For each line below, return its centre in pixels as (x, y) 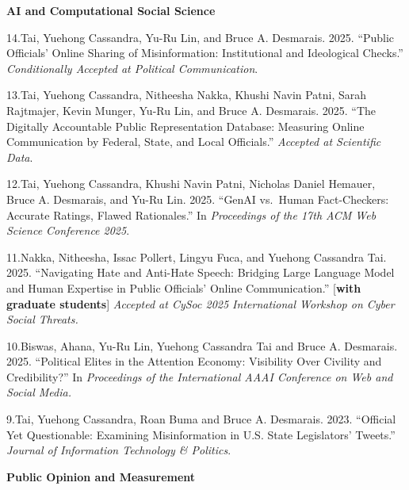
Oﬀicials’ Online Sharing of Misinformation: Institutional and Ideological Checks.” (205, 53)
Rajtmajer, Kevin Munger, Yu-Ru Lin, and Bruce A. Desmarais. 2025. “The (191, 110)
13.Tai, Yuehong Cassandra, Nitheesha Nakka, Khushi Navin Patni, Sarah (187, 95)
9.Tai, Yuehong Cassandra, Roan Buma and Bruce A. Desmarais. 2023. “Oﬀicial (201, 419)
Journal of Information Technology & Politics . (119, 450)
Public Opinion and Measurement (101, 476)
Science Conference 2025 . (68, 230)
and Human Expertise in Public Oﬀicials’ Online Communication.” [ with (184, 287)
